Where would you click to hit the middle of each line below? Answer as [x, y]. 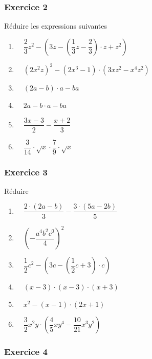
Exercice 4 [26, 352]
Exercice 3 [26, 172]
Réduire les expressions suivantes [56, 26]
